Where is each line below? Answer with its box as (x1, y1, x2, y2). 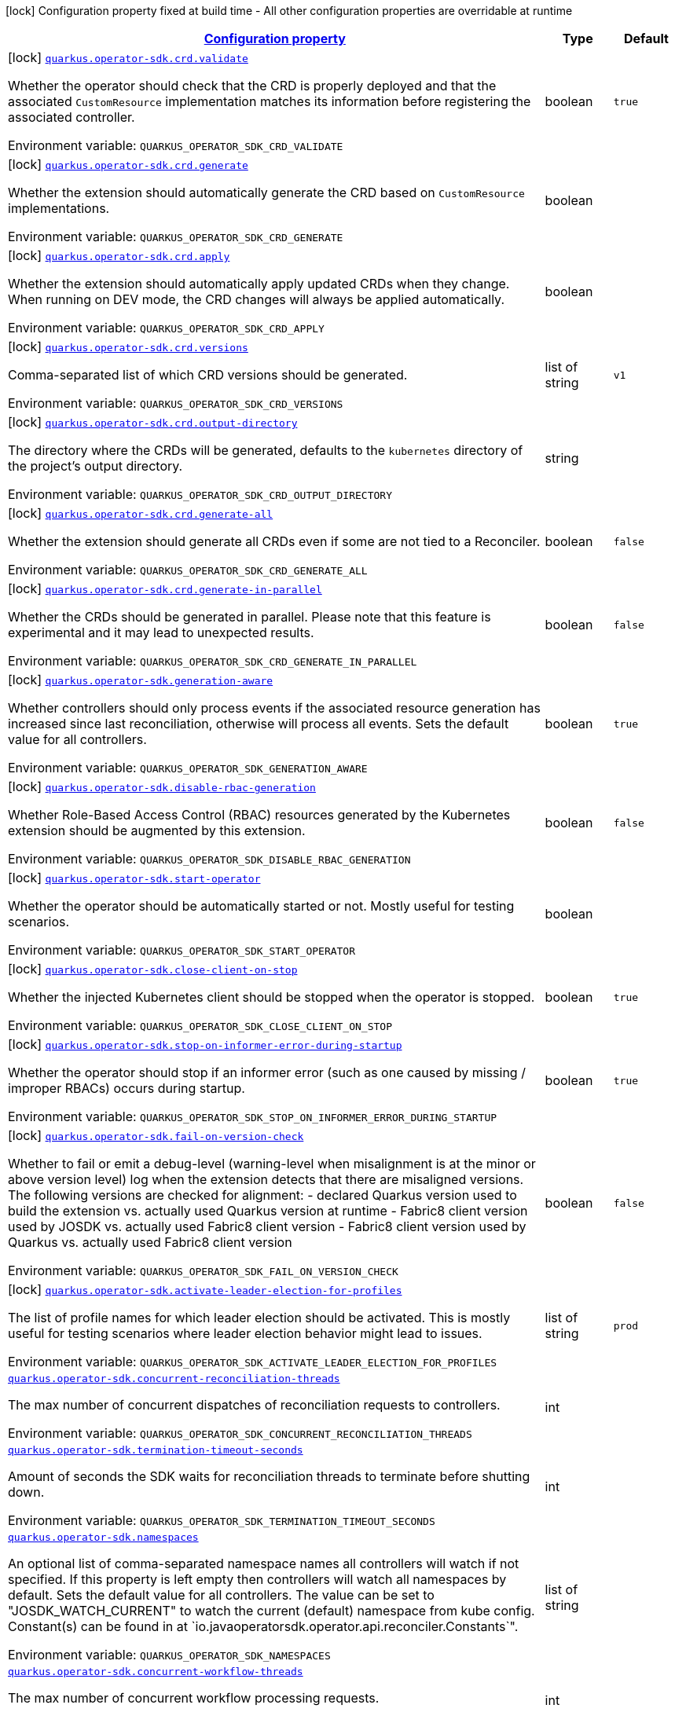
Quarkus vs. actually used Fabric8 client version (8, 1234, 292, 1250)
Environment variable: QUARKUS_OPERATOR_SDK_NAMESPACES (8, 1647, 331, 1663)
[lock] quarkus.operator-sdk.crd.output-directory (8, 414, 298, 430)
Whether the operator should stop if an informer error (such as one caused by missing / (8, 1065, 526, 1080)
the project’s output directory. (8, 458, 183, 474)
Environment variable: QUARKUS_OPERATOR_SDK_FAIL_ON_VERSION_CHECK (8, 1263, 398, 1278)
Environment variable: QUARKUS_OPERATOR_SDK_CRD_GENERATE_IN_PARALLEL (8, 653, 417, 669)
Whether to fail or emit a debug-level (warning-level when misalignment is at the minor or (8, 1156, 536, 1171)
